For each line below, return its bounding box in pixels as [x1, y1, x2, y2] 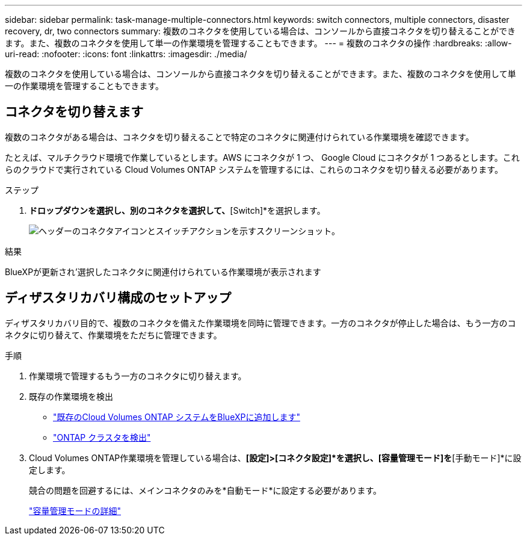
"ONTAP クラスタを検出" [53, 432, 151, 442]
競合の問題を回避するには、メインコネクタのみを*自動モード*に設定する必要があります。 [29, 485, 382, 495]
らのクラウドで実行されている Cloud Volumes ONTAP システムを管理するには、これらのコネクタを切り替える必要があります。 [5, 164, 503, 175]
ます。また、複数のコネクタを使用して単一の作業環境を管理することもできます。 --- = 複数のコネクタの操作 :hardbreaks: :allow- [5, 38, 512, 48]
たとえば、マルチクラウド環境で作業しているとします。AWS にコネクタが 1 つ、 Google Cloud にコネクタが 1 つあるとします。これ [5, 152, 520, 163]
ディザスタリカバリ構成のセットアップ [5, 290, 232, 306]
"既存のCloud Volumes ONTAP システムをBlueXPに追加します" [53, 411, 300, 422]
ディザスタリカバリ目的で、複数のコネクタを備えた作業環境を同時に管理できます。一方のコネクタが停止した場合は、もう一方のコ [5, 317, 516, 328]
